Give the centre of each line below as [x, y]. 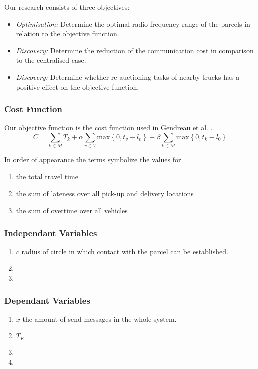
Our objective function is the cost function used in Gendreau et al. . [108, 128]
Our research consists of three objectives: [67, 7]
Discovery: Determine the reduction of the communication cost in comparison [135, 50]
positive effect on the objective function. [77, 86]
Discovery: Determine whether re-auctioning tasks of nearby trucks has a [128, 76]
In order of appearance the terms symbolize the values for [93, 160]
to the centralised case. [51, 60]
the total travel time [47, 176]
